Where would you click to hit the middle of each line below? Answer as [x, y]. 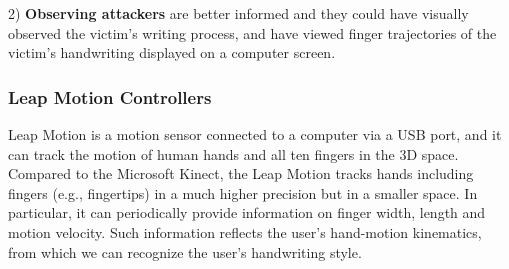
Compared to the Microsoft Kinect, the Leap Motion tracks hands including [241, 173]
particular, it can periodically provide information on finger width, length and [247, 212]
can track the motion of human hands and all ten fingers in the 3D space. [233, 153]
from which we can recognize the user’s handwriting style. [185, 251]
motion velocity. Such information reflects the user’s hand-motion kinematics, [245, 231]
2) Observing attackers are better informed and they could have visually [238, 13]
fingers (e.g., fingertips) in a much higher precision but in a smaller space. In [243, 192]
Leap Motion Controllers [110, 96]
